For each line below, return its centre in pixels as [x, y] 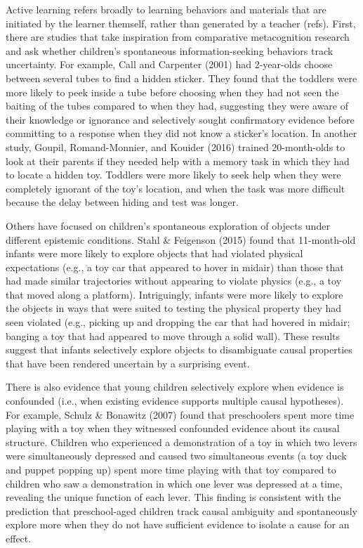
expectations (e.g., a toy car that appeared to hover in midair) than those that [175, 267]
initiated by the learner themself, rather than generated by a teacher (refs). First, [181, 23]
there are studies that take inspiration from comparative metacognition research [178, 37]
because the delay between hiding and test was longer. [122, 202]
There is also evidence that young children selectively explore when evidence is [175, 387]
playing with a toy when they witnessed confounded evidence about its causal [173, 428]
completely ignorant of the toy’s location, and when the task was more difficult [176, 188]
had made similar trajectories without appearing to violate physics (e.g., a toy [174, 281]
